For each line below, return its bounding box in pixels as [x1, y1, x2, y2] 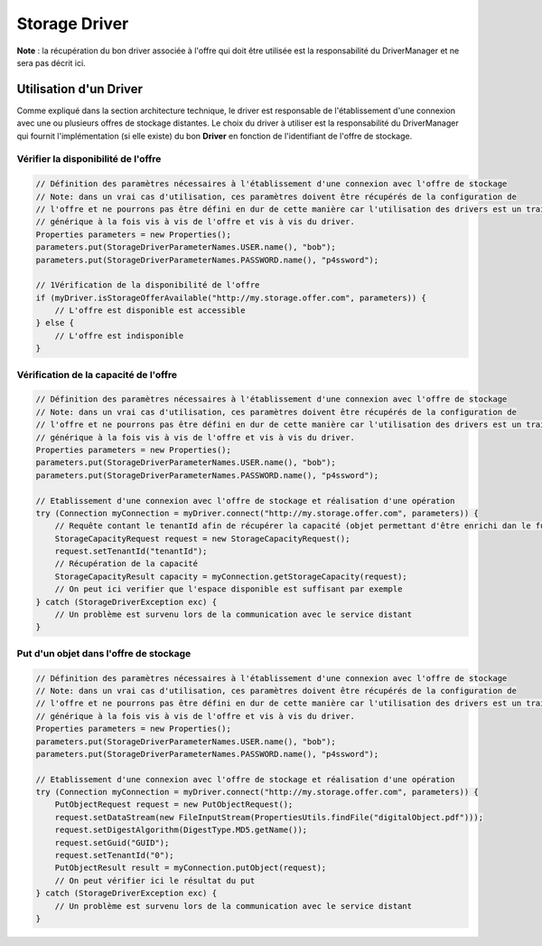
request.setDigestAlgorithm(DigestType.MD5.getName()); [54, 825, 308, 836]
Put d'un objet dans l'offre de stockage [16, 647, 192, 659]
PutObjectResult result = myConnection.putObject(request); [54, 863, 327, 873]
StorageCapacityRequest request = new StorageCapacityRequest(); [54, 534, 350, 544]
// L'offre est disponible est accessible [54, 306, 246, 316]
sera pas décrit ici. [16, 57, 86, 68]
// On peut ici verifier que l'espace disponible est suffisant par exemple [54, 584, 403, 594]
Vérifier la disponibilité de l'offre [16, 153, 162, 166]
